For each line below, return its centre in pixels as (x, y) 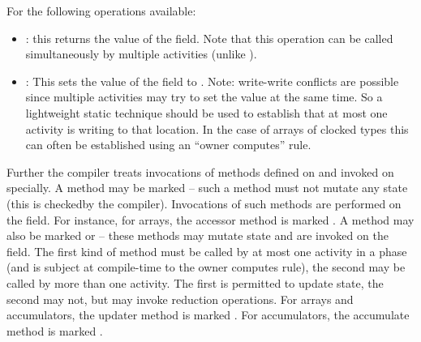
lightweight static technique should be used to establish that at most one (206, 112)
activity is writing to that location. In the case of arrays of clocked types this (217, 128)
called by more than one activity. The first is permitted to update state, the (195, 282)
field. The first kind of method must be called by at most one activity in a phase (207, 251)
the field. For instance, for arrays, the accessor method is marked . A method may (210, 219)
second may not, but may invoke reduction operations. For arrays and (180, 299)
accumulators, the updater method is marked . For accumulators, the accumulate (208, 315)
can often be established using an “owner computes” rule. (168, 145)
